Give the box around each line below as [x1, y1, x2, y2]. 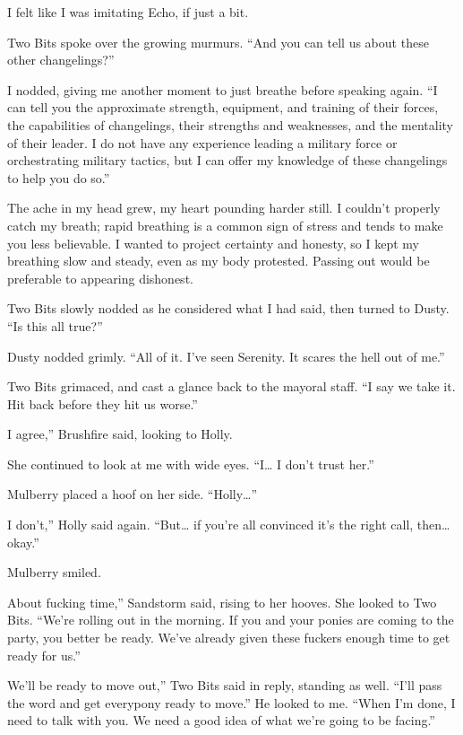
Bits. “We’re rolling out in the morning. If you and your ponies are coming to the [7, 610, 454, 629]
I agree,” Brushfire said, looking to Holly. [7, 424, 233, 443]
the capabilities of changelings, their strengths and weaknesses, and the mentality [7, 115, 453, 134]
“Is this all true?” [7, 316, 103, 335]
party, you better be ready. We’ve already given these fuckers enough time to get [7, 628, 450, 647]
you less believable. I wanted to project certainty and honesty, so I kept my [7, 233, 420, 252]
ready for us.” [7, 645, 81, 664]
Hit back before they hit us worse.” [7, 394, 198, 413]
